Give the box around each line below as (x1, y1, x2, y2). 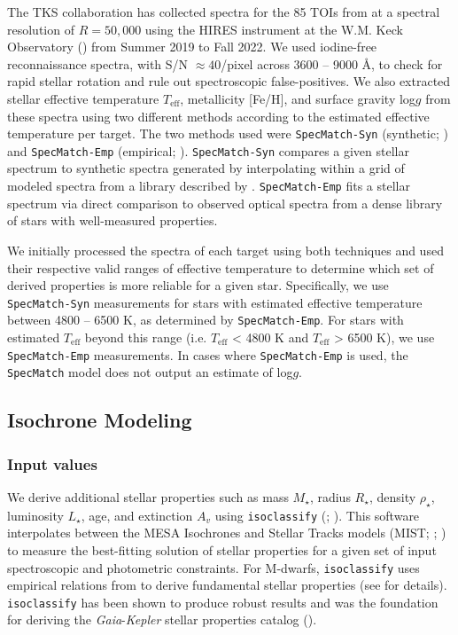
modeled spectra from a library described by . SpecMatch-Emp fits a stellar (7, 176, 410, 195)
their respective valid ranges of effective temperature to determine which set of (7, 258, 434, 277)
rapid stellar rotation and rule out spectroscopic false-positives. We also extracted (7, 72, 451, 90)
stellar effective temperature (7, 89, 159, 107)
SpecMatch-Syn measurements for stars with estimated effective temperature (7, 293, 423, 311)
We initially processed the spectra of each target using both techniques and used (7, 240, 444, 259)
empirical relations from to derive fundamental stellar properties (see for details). (7, 576, 447, 594)
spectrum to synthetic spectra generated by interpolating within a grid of (7, 159, 405, 177)
